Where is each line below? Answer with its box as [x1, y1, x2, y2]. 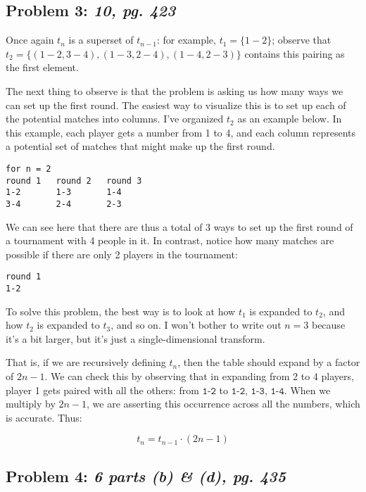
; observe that [272, 32, 332, 47]
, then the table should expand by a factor [177, 355, 360, 370]
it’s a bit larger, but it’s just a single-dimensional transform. [6, 331, 265, 346]
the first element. [6, 60, 79, 75]
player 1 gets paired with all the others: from [6, 382, 199, 397]
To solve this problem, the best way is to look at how [6, 303, 236, 318]
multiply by [6, 396, 56, 411]
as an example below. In [237, 111, 342, 126]
